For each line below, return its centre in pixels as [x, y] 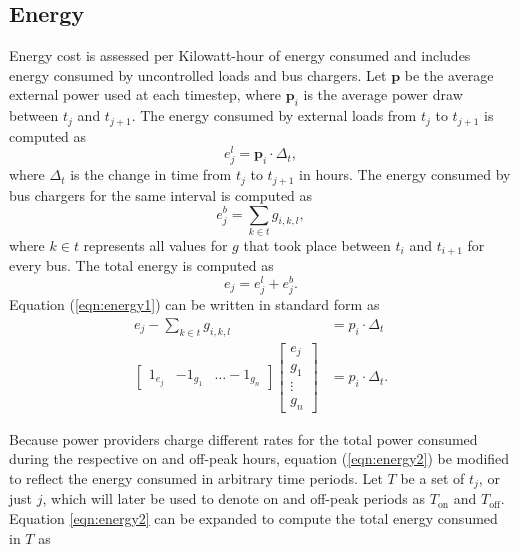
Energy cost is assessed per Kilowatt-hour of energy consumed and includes [240, 55]
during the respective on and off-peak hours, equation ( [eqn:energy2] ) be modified [259, 458]
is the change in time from [151, 174]
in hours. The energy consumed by [405, 174]
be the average [449, 74]
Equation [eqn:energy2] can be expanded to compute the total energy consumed [253, 518]
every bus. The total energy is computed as [141, 265]
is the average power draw [383, 94]
